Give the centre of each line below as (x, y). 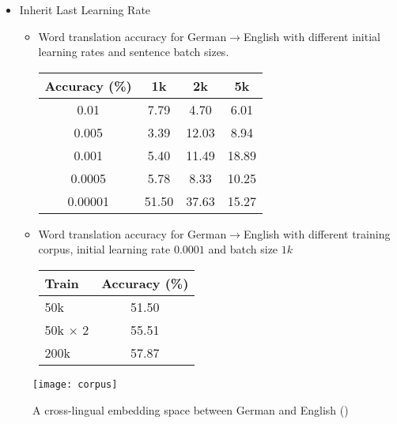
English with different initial (312, 36)
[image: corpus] (75, 384)
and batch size (243, 249)
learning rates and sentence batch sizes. (134, 52)
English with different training (317, 233)
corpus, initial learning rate (104, 249)
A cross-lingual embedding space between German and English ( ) (191, 409)
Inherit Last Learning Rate (85, 9)
